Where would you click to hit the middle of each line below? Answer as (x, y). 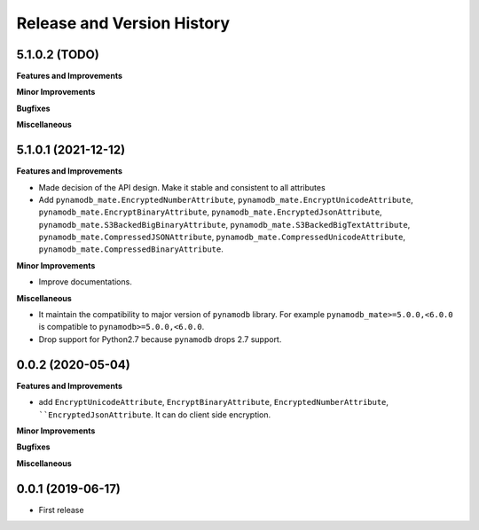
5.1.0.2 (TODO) (58, 55)
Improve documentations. (85, 282)
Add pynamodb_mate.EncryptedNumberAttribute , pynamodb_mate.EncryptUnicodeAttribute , (226, 199)
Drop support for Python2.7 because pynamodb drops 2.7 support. (160, 339)
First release (61, 510)
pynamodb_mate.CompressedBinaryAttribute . (131, 249)
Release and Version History (123, 23)
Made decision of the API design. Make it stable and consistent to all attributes (182, 187)
